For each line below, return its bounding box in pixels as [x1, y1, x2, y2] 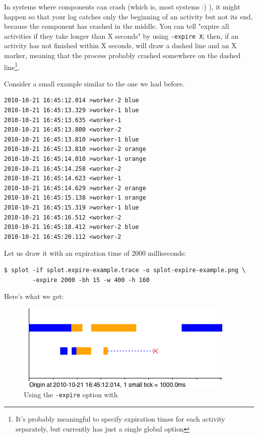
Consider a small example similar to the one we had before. [4, 78, 185, 88]
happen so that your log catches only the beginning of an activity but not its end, [4, 11, 253, 21]
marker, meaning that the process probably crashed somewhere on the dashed [4, 50, 241, 61]
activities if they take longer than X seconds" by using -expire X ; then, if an [4, 30, 239, 41]
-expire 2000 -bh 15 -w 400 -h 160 [32, 276, 150, 284]
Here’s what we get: [4, 291, 64, 301]
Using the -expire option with [24, 389, 118, 400]
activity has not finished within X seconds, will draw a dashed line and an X [4, 40, 237, 51]
